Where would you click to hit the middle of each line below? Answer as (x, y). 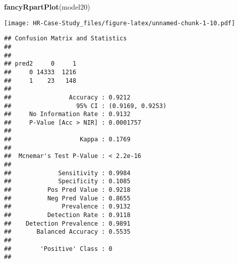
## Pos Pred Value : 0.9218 (67, 190)
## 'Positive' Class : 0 (58, 249)
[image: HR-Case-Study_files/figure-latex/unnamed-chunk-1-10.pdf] (120, 23)
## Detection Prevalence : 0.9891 (67, 223)
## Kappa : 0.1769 (67, 140)
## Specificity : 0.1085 (67, 181)
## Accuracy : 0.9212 (67, 97)
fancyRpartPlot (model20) (47, 7)
